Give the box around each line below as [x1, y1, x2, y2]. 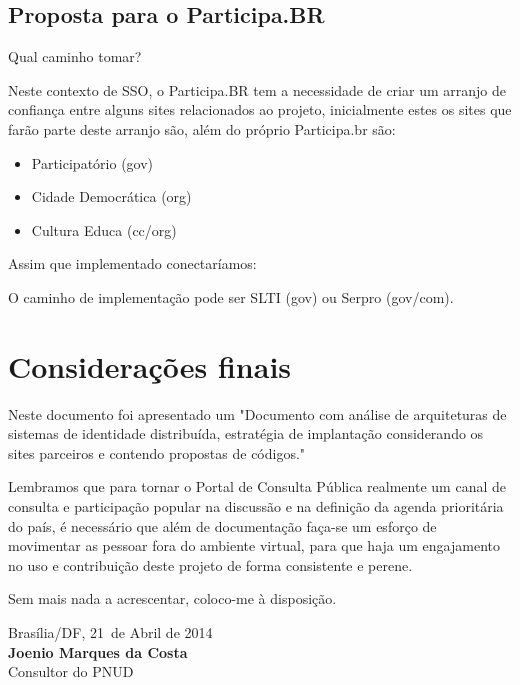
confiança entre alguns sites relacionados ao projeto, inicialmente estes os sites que [8, 99, 512, 120]
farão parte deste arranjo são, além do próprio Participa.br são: [8, 118, 396, 139]
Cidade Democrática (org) [31, 186, 192, 207]
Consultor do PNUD [8, 661, 134, 682]
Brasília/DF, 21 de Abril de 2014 [8, 622, 213, 643]
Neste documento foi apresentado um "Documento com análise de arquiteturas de [8, 403, 507, 424]
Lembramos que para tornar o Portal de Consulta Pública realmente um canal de [8, 476, 506, 497]
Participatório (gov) [31, 152, 154, 173]
